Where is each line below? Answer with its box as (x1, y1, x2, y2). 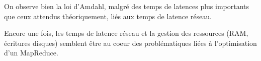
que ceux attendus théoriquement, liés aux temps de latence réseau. (4, 11, 212, 21)
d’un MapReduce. (4, 47, 58, 58)
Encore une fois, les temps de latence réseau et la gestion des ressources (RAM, (4, 28, 248, 38)
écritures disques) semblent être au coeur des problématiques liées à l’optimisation (4, 37, 257, 48)
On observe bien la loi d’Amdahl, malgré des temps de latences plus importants (4, 1, 249, 11)
